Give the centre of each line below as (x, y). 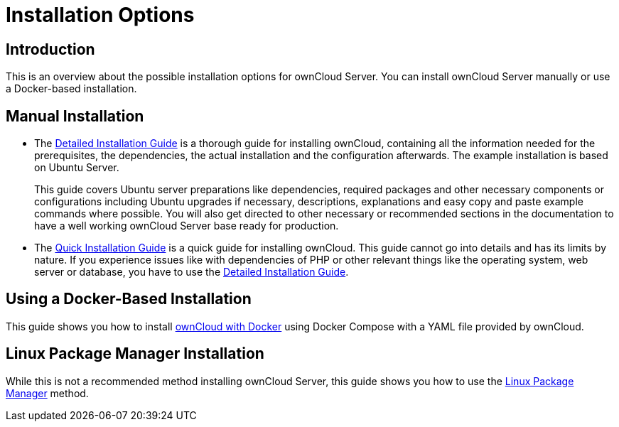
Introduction (50, 49)
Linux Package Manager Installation (135, 354)
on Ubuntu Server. (77, 168)
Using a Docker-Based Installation (129, 299)
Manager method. (47, 393)
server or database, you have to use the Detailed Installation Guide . (192, 272)
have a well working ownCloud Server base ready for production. (187, 226)
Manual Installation (75, 116)
